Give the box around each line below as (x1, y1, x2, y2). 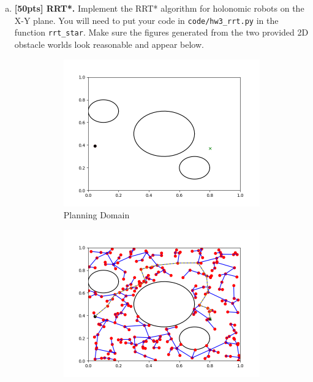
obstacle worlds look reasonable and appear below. (14, 37, 204, 50)
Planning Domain (63, 208, 130, 221)
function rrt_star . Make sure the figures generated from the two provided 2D (14, 26, 309, 39)
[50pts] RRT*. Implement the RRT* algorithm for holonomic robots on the (14, 2, 304, 14)
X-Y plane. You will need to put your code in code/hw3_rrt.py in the (14, 13, 279, 26)
